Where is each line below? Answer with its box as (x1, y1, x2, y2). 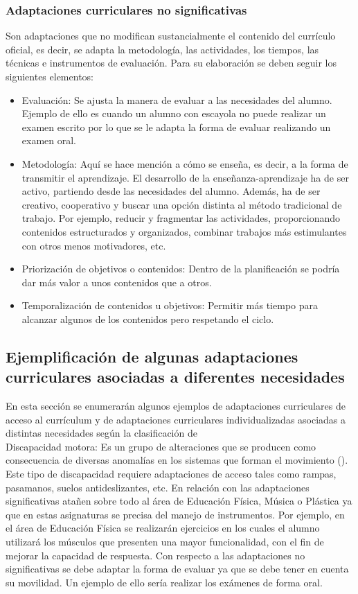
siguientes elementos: (6, 69, 93, 83)
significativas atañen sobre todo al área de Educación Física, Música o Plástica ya (6, 493, 352, 508)
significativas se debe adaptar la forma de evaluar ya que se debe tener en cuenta (6, 561, 349, 576)
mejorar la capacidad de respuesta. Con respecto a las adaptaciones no (6, 548, 305, 562)
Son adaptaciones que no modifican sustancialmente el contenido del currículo (6, 28, 336, 43)
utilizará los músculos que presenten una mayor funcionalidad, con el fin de (6, 534, 324, 549)
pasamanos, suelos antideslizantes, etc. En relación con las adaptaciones (6, 480, 310, 494)
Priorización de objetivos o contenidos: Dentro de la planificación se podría (21, 261, 340, 276)
